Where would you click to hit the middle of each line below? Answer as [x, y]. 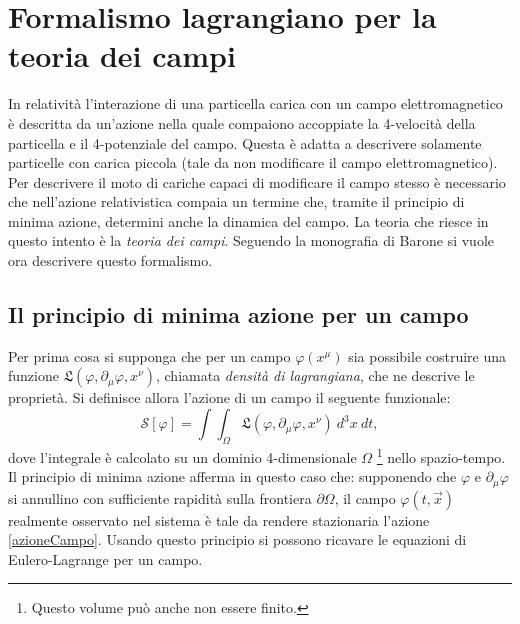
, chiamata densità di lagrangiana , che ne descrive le [315, 375]
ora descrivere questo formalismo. [110, 260]
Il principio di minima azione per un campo [238, 314]
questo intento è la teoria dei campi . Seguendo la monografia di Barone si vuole [251, 240]
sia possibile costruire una [427, 355]
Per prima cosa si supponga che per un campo [149, 355]
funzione [33, 375]
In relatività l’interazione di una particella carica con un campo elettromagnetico [255, 103]
